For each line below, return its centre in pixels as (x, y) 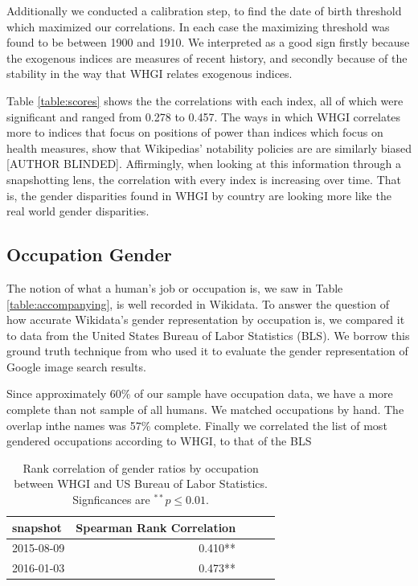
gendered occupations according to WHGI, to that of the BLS (159, 441)
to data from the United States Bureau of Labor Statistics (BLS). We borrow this (208, 335)
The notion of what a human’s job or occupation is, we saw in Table (175, 287)
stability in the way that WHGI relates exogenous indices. (150, 74)
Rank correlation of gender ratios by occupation (141, 467)
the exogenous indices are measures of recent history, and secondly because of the (207, 57)
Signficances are (111, 500)
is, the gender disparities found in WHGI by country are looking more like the (199, 195)
